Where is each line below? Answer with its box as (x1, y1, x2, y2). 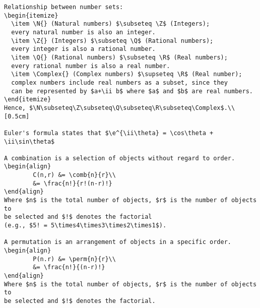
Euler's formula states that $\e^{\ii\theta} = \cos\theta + (4, 129, 214, 137)
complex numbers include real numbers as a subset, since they (11, 79, 228, 86)
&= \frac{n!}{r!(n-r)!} (33, 179, 112, 187)
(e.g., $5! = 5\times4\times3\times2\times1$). (4, 222, 167, 229)
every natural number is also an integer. (11, 28, 156, 36)
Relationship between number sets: (4, 4, 123, 11)
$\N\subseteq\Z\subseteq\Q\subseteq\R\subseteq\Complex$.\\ (29, 104, 235, 111)
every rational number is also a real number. (11, 62, 170, 70)
